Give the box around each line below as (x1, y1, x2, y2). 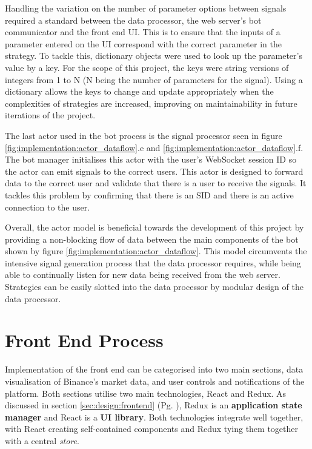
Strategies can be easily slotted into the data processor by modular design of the (5, 280, 304, 293)
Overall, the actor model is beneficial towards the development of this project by (5, 221, 304, 234)
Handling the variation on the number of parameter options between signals (5, 2, 287, 14)
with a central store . (5, 434, 79, 447)
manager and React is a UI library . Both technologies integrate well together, (5, 410, 304, 423)
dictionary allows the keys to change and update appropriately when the (5, 85, 274, 98)
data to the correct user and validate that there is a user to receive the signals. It (5, 177, 307, 189)
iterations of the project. (5, 109, 96, 121)
